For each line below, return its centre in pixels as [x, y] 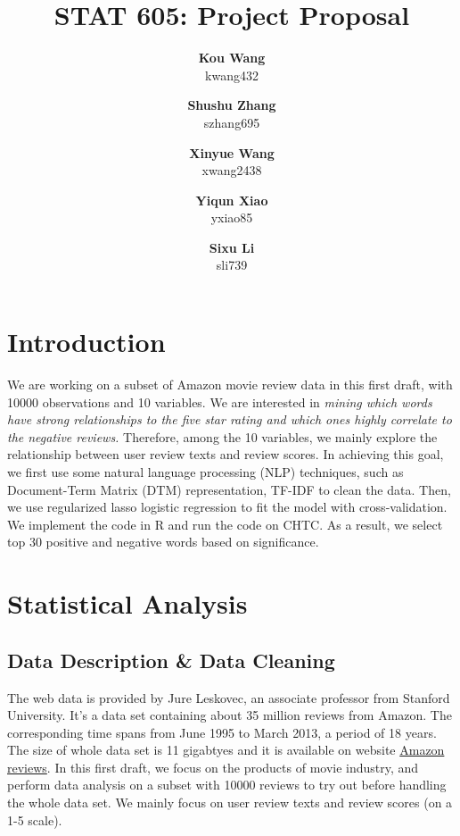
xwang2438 [232, 170]
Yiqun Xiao [232, 200]
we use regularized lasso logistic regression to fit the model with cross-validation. [227, 507]
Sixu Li [232, 247]
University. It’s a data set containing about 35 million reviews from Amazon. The [230, 715]
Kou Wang [232, 58]
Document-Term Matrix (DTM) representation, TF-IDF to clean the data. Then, [229, 489]
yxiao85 [232, 217]
